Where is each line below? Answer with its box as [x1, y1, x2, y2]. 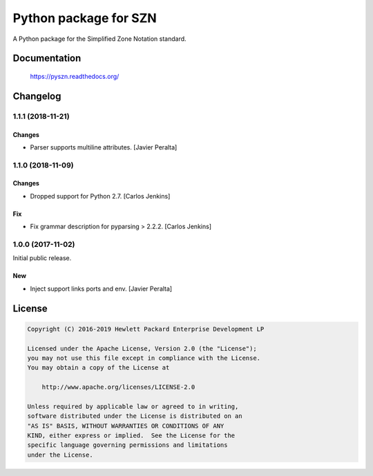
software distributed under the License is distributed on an [27, 412, 242, 420]
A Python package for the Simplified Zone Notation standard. [12, 35, 186, 43]
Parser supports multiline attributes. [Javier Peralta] [30, 143, 178, 152]
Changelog [12, 90, 61, 102]
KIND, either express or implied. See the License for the [27, 432, 236, 439]
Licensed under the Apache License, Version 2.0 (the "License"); [27, 345, 257, 352]
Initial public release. [12, 254, 72, 262]
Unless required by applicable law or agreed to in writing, [27, 402, 239, 410]
